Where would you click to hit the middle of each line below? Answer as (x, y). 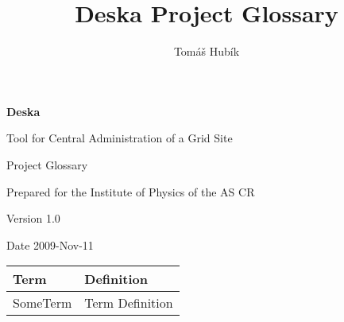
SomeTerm (43, 303)
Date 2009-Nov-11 (50, 244)
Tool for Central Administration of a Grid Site (120, 138)
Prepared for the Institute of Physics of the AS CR (131, 191)
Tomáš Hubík (207, 51)
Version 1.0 (33, 218)
